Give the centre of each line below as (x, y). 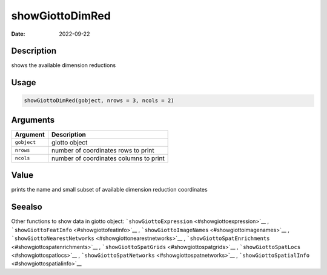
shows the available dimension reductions (64, 65)
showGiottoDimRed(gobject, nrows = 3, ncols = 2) (99, 101)
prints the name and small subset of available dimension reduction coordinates (110, 190)
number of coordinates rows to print (103, 150)
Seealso (27, 207)
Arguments (33, 120)
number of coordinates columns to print (108, 158)
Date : (18, 34)
